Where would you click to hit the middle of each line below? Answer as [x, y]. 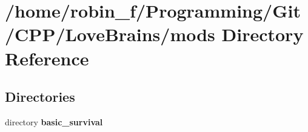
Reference [47, 58]
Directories [40, 97]
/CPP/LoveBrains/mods [110, 34]
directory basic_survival [54, 121]
